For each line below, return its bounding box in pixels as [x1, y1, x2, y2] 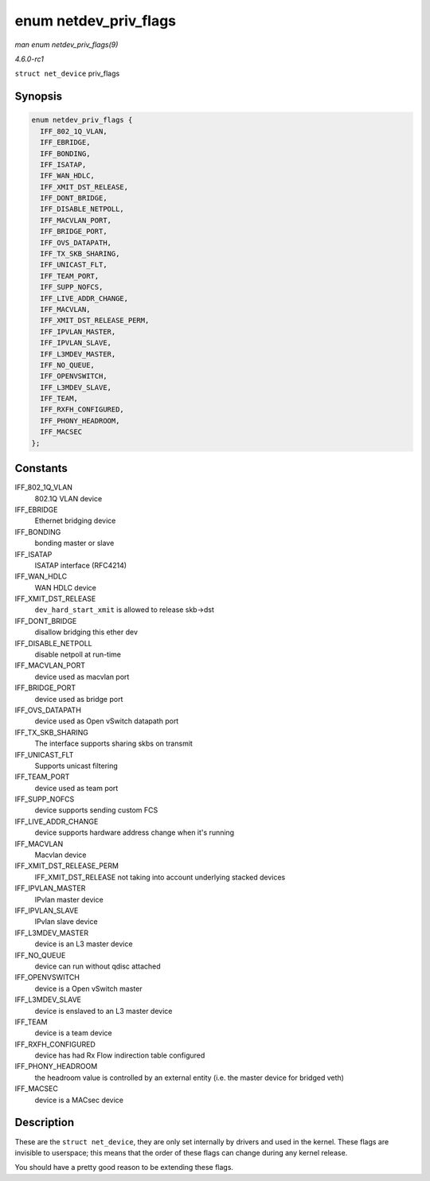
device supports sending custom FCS [34, 805, 158, 815]
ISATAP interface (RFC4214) [34, 560, 127, 570]
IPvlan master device [34, 895, 104, 904]
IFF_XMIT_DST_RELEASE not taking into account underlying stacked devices [34, 872, 286, 882]
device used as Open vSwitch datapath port [34, 716, 179, 726]
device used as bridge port [34, 694, 123, 704]
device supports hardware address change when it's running [34, 828, 235, 837]
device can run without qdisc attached [34, 961, 161, 971]
